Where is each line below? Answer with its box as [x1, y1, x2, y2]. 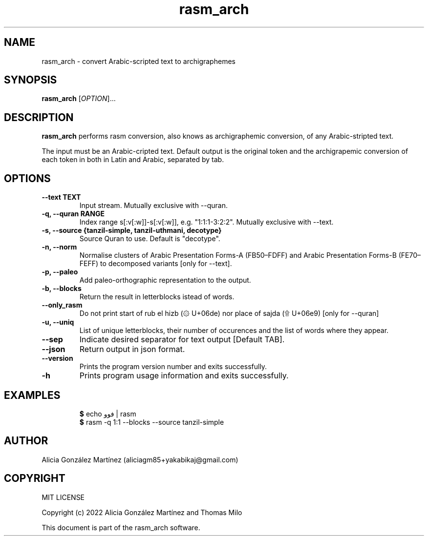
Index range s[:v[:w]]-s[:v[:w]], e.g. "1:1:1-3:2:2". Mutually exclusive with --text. [79, 218, 334, 227]
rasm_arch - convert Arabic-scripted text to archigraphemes [42, 57, 235, 65]
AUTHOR [4, 435, 48, 447]
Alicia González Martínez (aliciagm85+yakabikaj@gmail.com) [42, 455, 238, 464]
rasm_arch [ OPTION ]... [42, 94, 116, 103]
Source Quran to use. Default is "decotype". [79, 234, 220, 243]
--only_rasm [42, 301, 83, 310]
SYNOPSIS [4, 74, 57, 86]
